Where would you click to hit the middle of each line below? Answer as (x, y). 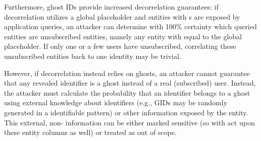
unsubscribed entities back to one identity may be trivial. (93, 56)
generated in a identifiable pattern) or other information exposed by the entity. (126, 112)
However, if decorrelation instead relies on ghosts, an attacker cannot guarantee (127, 73)
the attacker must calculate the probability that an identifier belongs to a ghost (127, 92)
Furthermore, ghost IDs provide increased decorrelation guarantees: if (111, 7)
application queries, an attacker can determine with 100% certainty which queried (130, 26)
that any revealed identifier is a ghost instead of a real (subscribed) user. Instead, (130, 83)
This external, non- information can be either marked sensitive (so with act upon (129, 122)
